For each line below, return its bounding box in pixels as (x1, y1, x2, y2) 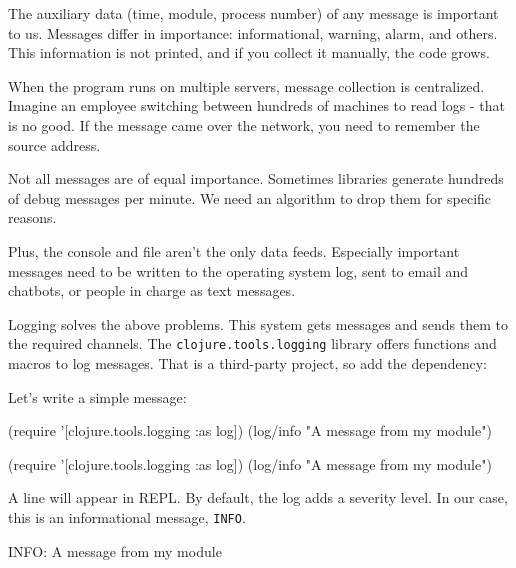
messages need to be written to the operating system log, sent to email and (8, 260, 469, 281)
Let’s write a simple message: (8, 386, 187, 407)
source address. (8, 134, 101, 155)
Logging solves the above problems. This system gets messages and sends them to (8, 313, 508, 334)
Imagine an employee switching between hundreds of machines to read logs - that (8, 95, 505, 116)
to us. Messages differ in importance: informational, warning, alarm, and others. (8, 22, 498, 43)
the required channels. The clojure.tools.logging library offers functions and (8, 333, 497, 354)
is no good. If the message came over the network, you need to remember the (8, 114, 480, 135)
